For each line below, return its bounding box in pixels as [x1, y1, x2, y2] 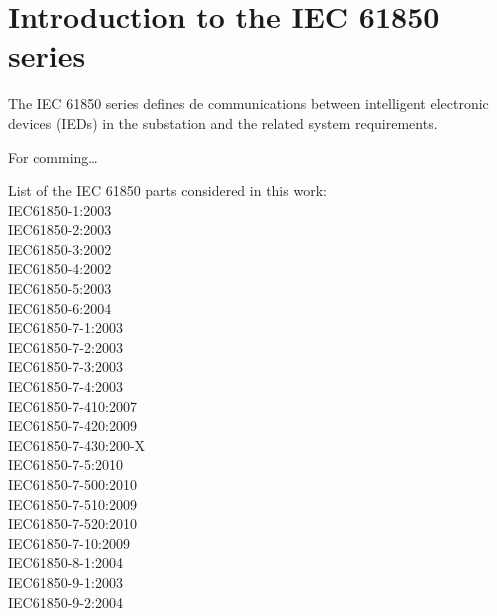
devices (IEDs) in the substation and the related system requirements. [8, 112, 438, 133]
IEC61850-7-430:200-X [8, 434, 146, 455]
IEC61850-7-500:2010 [8, 474, 137, 494]
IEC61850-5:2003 [8, 278, 112, 299]
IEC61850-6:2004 [8, 297, 112, 318]
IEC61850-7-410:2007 [8, 395, 137, 416]
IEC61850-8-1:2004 [8, 552, 123, 573]
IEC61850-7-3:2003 [8, 356, 123, 377]
